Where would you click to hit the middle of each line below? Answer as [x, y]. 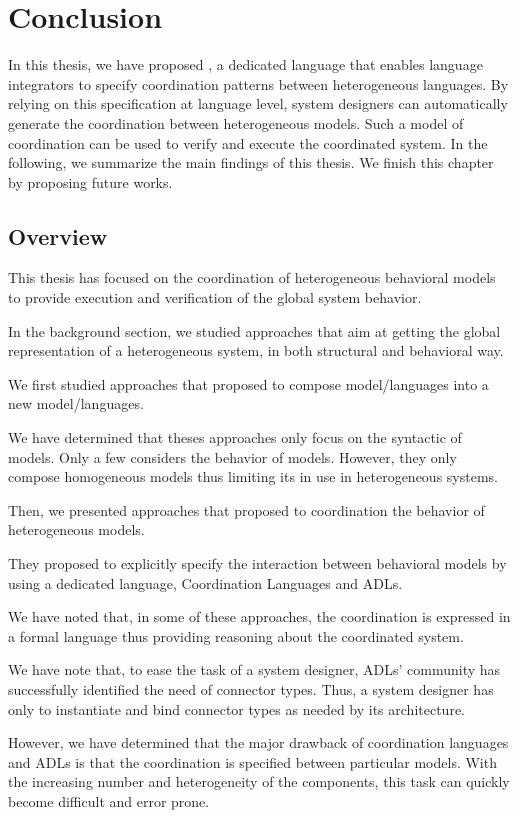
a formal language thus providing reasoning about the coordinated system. [236, 635]
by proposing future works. [90, 181]
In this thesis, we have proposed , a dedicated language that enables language [245, 64]
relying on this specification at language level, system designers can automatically [258, 103]
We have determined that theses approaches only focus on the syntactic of [235, 437]
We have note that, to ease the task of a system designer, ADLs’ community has [254, 669]
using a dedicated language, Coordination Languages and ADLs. [205, 582]
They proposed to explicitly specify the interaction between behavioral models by [257, 563]
